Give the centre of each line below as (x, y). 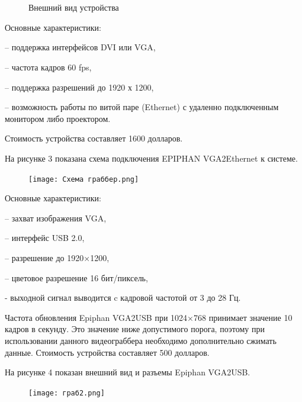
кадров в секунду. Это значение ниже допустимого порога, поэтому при (135, 329)
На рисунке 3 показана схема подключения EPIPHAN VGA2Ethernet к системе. (151, 158)
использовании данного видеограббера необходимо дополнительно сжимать (141, 340)
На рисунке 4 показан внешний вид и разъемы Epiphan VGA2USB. (128, 372)
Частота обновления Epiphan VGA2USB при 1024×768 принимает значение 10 (149, 317)
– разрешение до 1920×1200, (57, 257)
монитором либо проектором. (58, 118)
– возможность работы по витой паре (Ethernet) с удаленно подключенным (142, 107)
